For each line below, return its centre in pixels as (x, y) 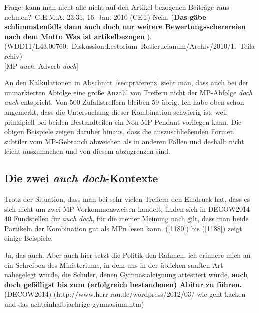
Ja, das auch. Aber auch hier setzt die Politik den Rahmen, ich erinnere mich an (127, 255)
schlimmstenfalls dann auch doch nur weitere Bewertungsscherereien (125, 26)
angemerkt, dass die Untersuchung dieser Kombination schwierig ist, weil (116, 111)
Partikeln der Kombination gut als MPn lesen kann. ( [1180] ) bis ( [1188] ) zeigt (123, 228)
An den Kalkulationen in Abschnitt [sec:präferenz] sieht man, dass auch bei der (126, 82)
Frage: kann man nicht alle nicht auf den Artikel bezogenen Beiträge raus (117, 7)
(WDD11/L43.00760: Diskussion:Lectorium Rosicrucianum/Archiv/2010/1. (120, 46)
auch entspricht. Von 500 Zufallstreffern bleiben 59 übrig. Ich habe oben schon (124, 102)
